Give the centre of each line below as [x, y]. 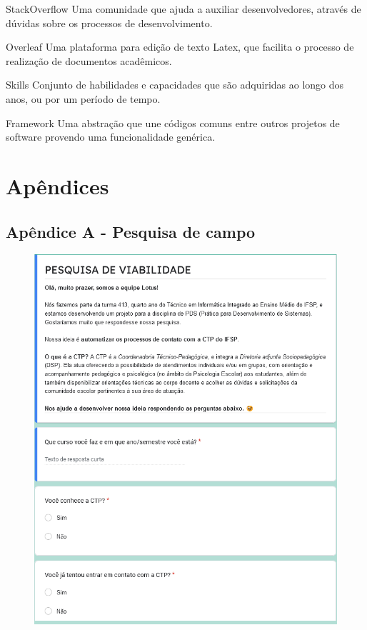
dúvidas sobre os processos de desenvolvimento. [109, 22]
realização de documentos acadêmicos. [89, 60]
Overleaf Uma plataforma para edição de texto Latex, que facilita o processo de [180, 47]
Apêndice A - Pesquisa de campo [131, 231]
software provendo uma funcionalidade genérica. [111, 137]
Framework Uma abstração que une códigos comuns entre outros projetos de [173, 122]
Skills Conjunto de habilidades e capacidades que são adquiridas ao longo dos [175, 85]
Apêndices [57, 185]
